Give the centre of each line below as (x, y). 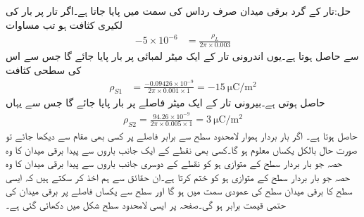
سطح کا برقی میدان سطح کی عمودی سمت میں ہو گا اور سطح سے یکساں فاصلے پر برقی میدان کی (179, 191)
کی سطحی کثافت (44, 69)
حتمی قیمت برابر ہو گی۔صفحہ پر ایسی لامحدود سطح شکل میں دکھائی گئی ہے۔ (146, 204)
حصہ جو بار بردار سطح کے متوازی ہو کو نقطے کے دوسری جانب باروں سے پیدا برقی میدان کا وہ (174, 163)
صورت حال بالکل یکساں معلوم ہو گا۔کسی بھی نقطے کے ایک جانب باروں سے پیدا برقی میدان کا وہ (182, 149)
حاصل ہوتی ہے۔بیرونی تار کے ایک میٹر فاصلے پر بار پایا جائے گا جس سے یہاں (165, 103)
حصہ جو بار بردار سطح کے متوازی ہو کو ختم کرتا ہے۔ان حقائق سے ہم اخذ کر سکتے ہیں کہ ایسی (178, 176)
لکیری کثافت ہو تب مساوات (64, 24)
